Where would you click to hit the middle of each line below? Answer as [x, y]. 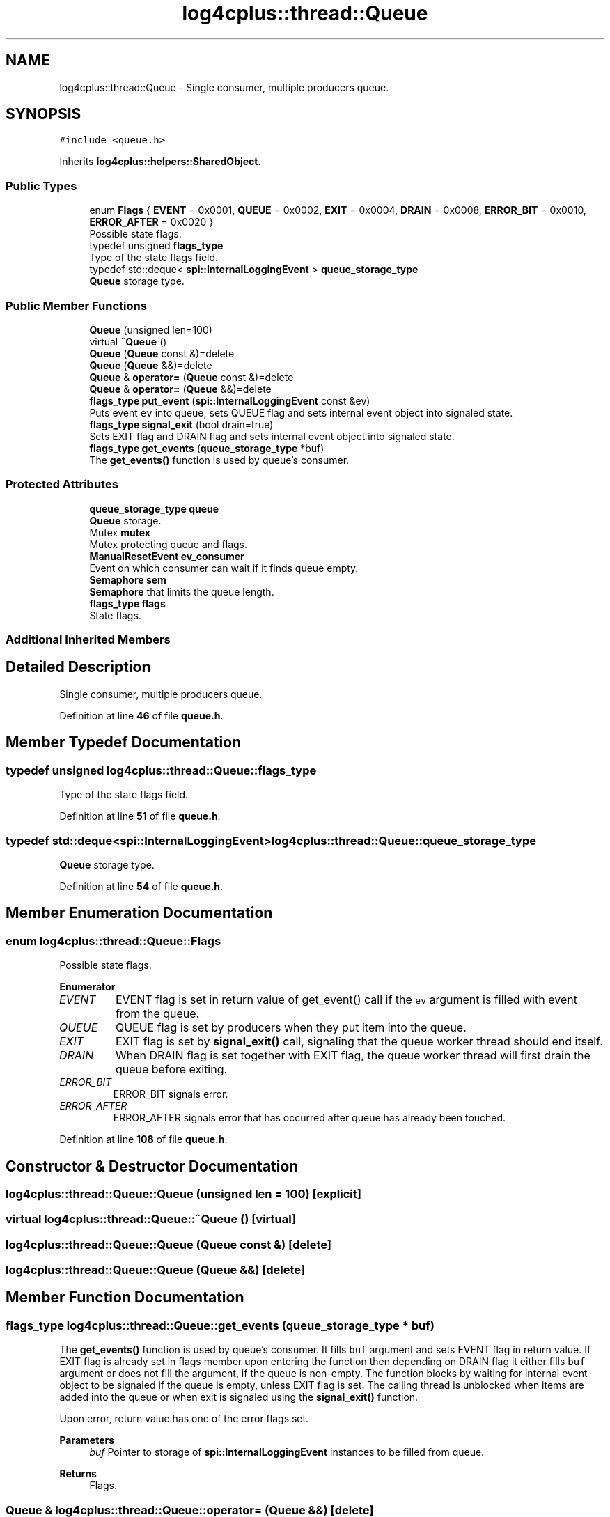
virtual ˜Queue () [128, 341]
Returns [78, 1474]
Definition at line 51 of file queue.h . [140, 816]
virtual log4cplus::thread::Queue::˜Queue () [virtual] [151, 1219]
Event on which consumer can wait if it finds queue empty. [224, 568]
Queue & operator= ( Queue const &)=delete [191, 377]
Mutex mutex [120, 532]
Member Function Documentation [125, 1298]
